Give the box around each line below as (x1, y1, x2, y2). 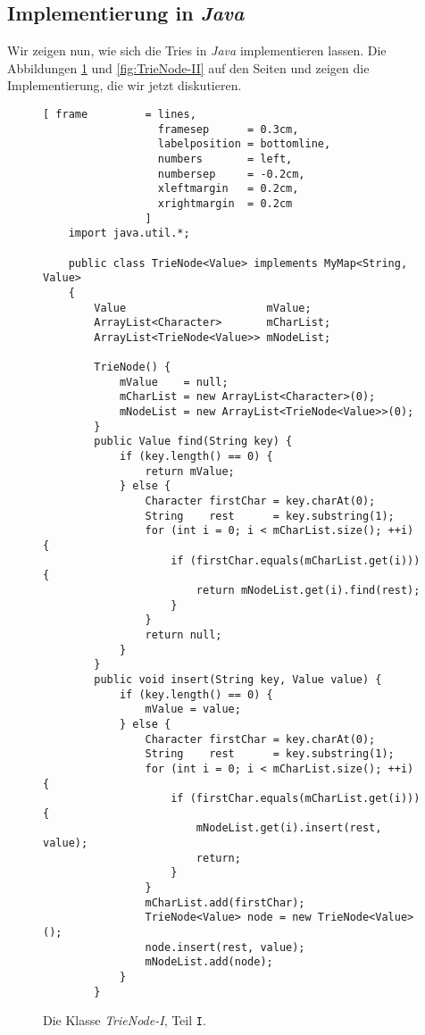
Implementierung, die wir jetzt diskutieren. (7, 76, 242, 95)
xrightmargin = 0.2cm (157, 196, 293, 210)
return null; (145, 628, 222, 641)
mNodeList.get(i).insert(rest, (196, 822, 382, 835)
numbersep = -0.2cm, (157, 167, 305, 180)
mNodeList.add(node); (145, 956, 273, 969)
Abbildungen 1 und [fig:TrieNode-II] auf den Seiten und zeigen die (7, 58, 370, 77)
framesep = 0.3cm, (157, 122, 299, 136)
